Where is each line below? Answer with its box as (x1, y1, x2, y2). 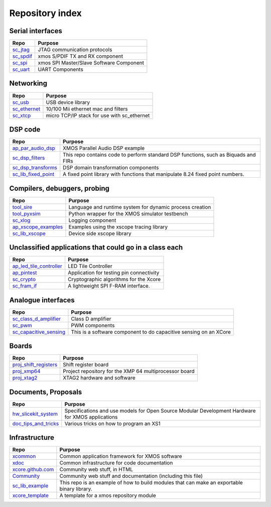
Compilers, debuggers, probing (9, 184, 110, 193)
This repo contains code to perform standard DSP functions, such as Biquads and (63, 151, 256, 158)
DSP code (9, 125, 41, 134)
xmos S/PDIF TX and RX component (38, 53, 123, 60)
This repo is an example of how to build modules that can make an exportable (59, 479, 243, 486)
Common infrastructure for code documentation (59, 459, 173, 466)
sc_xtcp (12, 112, 31, 119)
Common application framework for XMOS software (59, 453, 183, 460)
